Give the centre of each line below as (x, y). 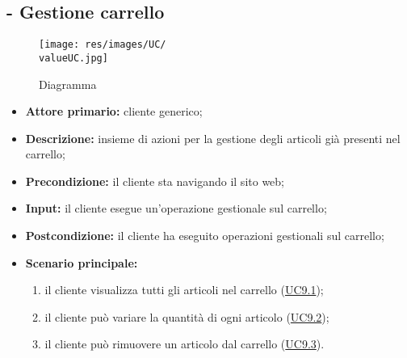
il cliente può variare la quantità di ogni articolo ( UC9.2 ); (187, 316)
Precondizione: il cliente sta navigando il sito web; (155, 181)
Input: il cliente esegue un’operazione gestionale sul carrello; (176, 208)
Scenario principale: (82, 262)
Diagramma (68, 84)
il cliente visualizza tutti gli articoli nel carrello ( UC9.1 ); (184, 290)
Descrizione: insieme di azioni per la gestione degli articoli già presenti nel (213, 138)
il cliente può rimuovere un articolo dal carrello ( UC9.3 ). (185, 344)
